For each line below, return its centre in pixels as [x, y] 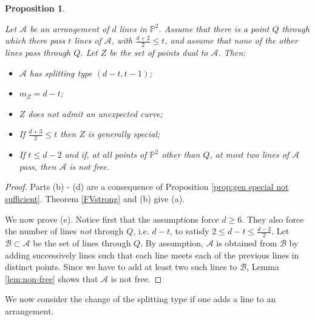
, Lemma [263, 267]
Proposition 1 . [35, 8]
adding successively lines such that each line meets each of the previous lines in [152, 255]
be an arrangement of [69, 28]
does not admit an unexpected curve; [96, 113]
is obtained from [247, 243]
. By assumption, [172, 243]
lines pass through [38, 52]
